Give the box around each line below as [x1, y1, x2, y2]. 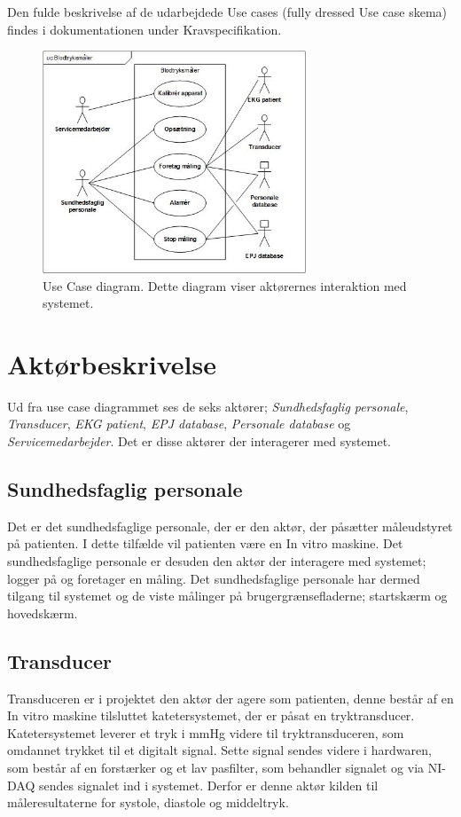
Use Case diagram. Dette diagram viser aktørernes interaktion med [43, 276, 407, 295]
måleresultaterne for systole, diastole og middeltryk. [7, 793, 289, 812]
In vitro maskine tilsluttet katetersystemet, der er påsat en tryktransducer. [7, 706, 415, 725]
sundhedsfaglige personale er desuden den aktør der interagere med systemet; [7, 552, 426, 570]
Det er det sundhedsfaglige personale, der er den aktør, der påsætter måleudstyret [7, 516, 453, 535]
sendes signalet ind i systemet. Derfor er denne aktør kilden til [38, 775, 379, 794]
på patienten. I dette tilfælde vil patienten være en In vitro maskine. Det [7, 534, 403, 553]
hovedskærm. [7, 603, 78, 622]
